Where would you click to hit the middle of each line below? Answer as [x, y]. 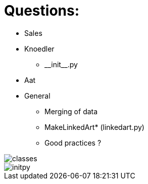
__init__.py [61, 64]
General [37, 96]
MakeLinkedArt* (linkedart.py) [94, 127]
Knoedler [39, 49]
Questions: [42, 11]
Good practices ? [73, 143]
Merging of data [71, 111]
